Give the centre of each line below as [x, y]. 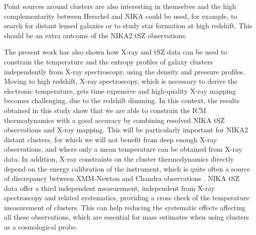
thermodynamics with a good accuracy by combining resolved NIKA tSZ [114, 120]
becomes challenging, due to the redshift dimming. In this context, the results [122, 100]
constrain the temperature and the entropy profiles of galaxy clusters [108, 61]
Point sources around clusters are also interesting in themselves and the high [120, 6]
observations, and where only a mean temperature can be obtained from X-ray [123, 149]
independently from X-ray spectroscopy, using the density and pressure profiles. [125, 71]
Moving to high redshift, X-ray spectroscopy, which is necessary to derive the [121, 81]
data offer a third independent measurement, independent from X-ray [109, 188]
